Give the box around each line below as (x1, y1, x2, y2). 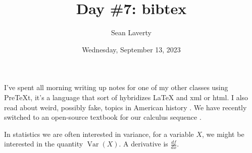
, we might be (202, 128, 244, 139)
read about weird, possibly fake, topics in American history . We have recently (4, 102, 247, 112)
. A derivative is (119, 138, 168, 149)
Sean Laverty (111, 27, 152, 38)
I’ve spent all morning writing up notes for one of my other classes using (4, 82, 228, 93)
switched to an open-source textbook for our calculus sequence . (4, 112, 201, 122)
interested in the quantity (4, 138, 83, 149)
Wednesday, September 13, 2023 (82, 44, 181, 54)
